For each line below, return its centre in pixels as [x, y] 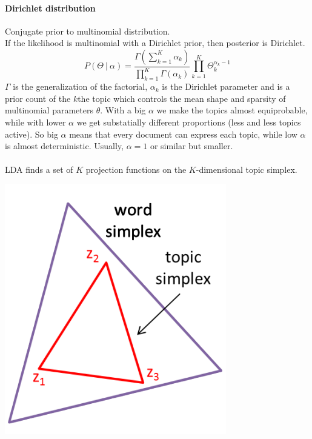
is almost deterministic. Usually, [64, 146]
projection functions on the [136, 169]
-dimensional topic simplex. [247, 169]
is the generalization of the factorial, [80, 86]
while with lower [35, 122]
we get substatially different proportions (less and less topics [189, 122]
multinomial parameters [49, 110]
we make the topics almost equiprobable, [232, 110]
